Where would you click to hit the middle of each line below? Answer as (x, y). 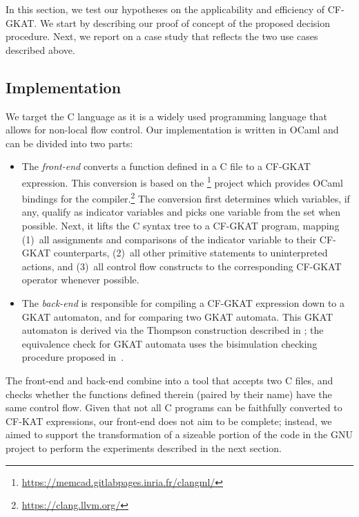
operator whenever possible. (80, 280)
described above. (40, 49)
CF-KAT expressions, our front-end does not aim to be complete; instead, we (169, 421)
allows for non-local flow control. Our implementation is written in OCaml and (172, 130)
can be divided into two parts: (69, 143)
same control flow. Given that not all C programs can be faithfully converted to (174, 407)
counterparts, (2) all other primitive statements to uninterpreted (191, 253)
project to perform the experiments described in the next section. (144, 448)
